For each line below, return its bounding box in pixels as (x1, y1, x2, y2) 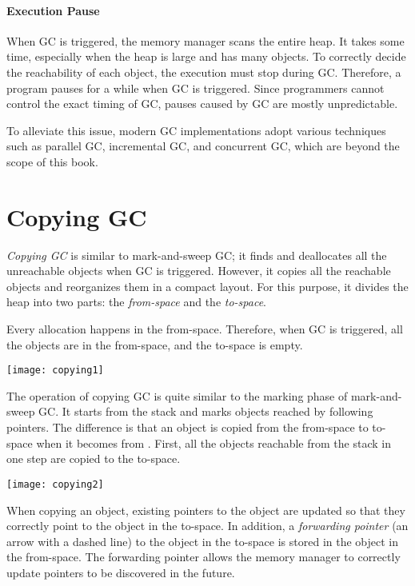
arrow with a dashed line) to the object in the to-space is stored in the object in (6, 532, 399, 549)
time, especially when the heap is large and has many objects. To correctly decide (6, 48, 406, 65)
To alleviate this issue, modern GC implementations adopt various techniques (6, 122, 386, 138)
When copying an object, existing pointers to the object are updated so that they (6, 501, 405, 518)
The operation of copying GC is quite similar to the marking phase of (6, 387, 348, 404)
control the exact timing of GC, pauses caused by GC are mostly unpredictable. (6, 95, 398, 112)
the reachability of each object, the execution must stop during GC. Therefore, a (6, 63, 401, 80)
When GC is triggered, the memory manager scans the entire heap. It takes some (6, 32, 405, 49)
